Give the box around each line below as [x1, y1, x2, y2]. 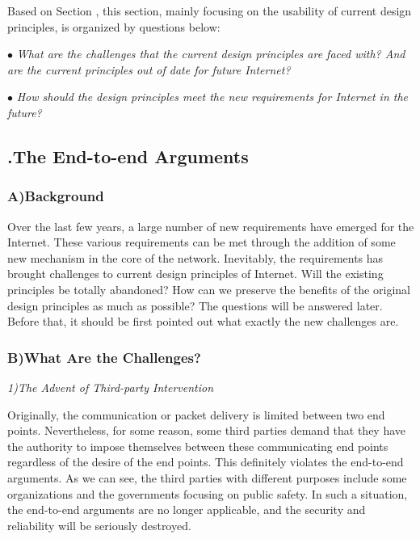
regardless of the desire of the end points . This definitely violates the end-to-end [7, 453, 404, 470]
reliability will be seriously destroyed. [7, 516, 191, 533]
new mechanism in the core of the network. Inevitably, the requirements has [7, 249, 384, 266]
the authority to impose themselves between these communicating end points [7, 437, 388, 454]
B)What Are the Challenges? [7, 347, 201, 367]
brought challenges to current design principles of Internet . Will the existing [7, 265, 384, 282]
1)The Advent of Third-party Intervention [7, 378, 214, 395]
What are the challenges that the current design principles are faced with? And [16, 45, 405, 62]
